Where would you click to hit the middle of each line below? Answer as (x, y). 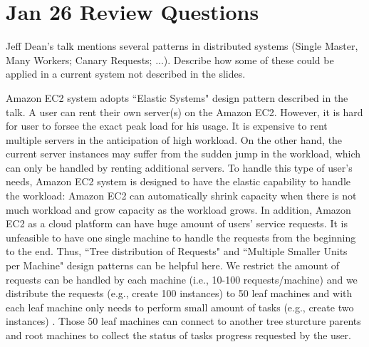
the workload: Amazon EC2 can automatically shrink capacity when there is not (181, 196)
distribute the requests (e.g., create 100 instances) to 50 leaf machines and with (179, 293)
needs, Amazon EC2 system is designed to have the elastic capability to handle (178, 181)
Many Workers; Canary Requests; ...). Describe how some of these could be (170, 59)
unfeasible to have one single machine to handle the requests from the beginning (181, 237)
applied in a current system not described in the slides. (126, 74)
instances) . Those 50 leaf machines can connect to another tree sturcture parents (183, 321)
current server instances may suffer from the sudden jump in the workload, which (183, 154)
